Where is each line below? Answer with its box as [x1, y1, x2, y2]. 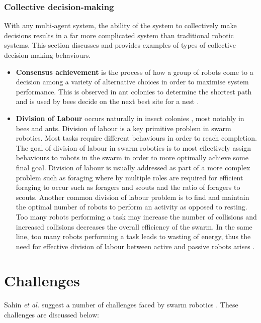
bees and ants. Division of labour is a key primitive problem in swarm [16, 123, 231, 133]
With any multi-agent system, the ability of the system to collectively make [4, 20, 237, 31]
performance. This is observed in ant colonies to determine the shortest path [16, 86, 252, 96]
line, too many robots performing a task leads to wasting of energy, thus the [16, 231, 251, 242]
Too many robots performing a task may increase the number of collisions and [16, 211, 257, 222]
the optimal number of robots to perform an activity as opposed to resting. [16, 201, 247, 212]
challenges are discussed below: [4, 309, 99, 319]
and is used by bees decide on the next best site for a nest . [16, 96, 199, 106]
